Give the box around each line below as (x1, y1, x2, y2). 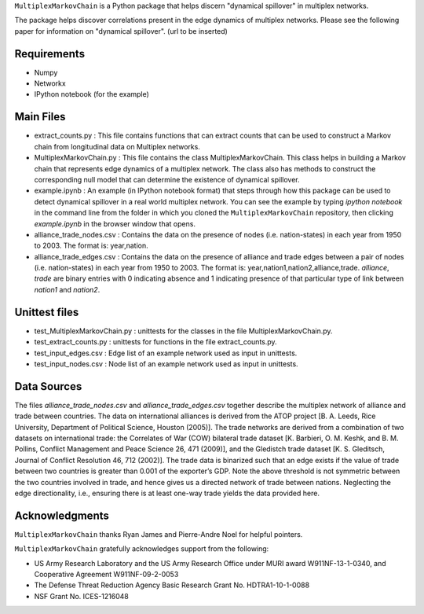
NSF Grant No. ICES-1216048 (34, 591, 129, 601)
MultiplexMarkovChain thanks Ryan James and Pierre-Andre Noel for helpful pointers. (14, 529, 303, 539)
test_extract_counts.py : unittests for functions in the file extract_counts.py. (34, 337, 278, 347)
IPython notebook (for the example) (34, 90, 149, 99)
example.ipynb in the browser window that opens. (34, 219, 196, 228)
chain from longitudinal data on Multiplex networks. (34, 142, 200, 151)
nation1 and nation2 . (34, 285, 101, 294)
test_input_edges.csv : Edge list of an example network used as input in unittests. (34, 348, 298, 358)
